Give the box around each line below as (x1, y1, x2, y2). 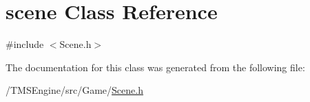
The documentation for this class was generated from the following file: (6, 60, 305, 74)
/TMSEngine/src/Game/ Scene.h (6, 83, 143, 97)
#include (6, 37, 44, 51)
